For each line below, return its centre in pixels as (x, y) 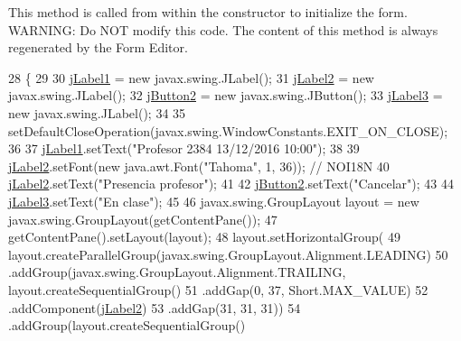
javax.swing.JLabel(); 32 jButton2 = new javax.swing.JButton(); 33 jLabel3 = (226, 95)
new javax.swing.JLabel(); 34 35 (97, 112)
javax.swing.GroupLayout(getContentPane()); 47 (143, 219)
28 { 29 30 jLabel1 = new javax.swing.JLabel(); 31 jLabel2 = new (191, 77)
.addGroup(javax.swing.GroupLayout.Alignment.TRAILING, (177, 272)
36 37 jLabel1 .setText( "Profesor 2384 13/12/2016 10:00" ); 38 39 (184, 148)
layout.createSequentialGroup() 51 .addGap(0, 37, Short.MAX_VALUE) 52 (218, 289)
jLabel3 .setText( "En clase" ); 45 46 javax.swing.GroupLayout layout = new (214, 201)
